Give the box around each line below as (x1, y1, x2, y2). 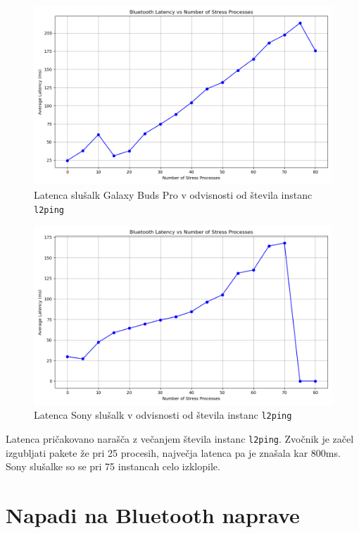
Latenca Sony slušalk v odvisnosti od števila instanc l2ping (34, 408, 292, 422)
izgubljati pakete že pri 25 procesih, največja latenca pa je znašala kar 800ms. (6, 445, 341, 460)
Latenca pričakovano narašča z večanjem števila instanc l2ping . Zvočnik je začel (6, 431, 354, 446)
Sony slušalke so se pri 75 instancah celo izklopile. (6, 459, 220, 474)
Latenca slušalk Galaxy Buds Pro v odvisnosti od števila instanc (34, 187, 313, 202)
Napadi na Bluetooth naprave (6, 500, 300, 529)
